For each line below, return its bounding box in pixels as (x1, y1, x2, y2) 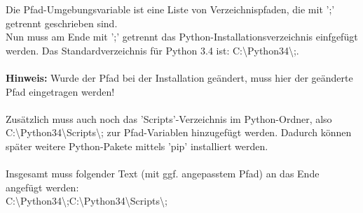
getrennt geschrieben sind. (6, 15, 118, 30)
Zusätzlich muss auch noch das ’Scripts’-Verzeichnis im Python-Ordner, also (6, 111, 332, 126)
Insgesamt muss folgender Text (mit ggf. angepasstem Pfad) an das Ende (6, 166, 320, 181)
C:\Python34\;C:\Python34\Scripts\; (6, 193, 167, 208)
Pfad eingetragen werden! (6, 84, 115, 98)
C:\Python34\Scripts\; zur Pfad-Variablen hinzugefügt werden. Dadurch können (6, 125, 352, 140)
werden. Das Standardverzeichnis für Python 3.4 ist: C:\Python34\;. (6, 43, 299, 57)
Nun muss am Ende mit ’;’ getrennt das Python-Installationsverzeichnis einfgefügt (6, 29, 358, 44)
